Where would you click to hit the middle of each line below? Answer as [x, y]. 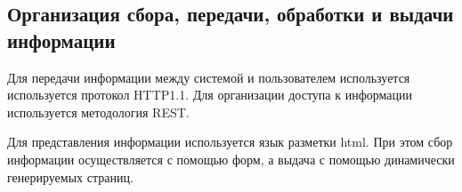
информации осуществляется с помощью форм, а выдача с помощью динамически [231, 159]
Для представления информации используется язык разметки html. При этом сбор [230, 142]
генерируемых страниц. [70, 176]
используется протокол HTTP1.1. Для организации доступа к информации [210, 95]
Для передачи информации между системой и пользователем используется [209, 77]
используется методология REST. [98, 112]
